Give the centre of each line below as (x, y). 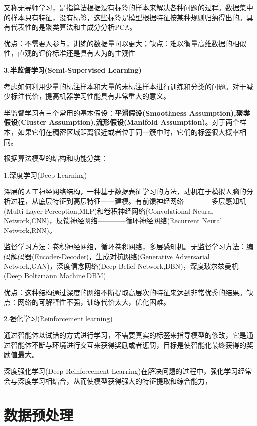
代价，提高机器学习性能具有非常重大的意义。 (97, 96)
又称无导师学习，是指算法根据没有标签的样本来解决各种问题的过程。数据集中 (128, 7)
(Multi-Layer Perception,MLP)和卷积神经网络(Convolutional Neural (108, 211)
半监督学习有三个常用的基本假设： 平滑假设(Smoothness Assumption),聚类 (127, 112)
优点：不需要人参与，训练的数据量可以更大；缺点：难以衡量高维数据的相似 (125, 43)
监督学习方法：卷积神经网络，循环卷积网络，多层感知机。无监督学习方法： (125, 247)
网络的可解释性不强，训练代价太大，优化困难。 (94, 302)
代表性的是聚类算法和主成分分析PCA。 (74, 27)
